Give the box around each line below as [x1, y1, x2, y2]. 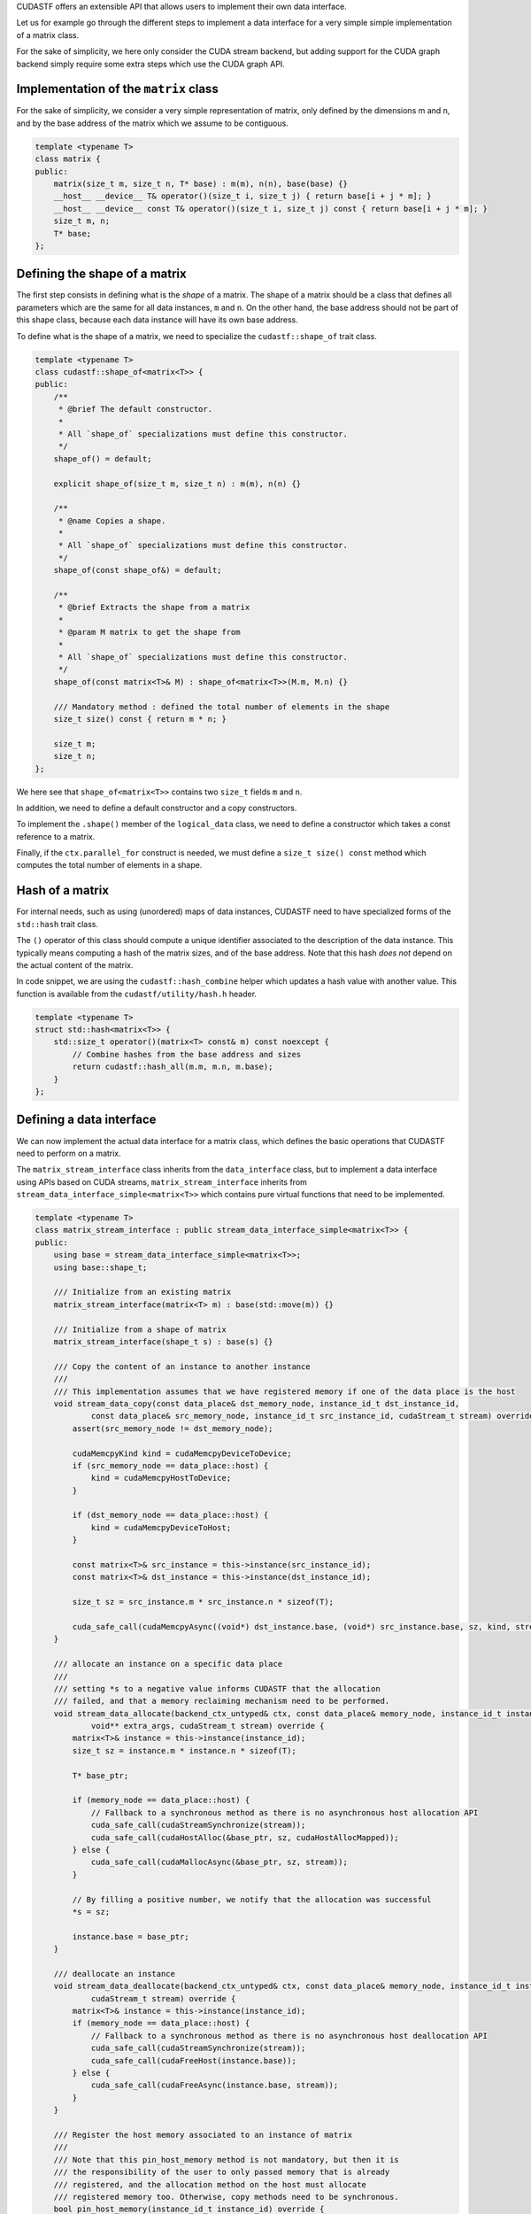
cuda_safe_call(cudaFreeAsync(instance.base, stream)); [90, 2080, 339, 2090]
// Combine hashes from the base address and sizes [72, 1049, 302, 1059]
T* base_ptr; [72, 1770, 129, 1780]
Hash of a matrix [16, 883, 110, 898]
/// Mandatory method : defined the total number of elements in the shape [53, 701, 390, 712]
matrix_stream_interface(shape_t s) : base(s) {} [53, 1336, 273, 1346]
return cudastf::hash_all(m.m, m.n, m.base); [72, 1062, 273, 1072]
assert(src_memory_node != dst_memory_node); [72, 1423, 273, 1434]
